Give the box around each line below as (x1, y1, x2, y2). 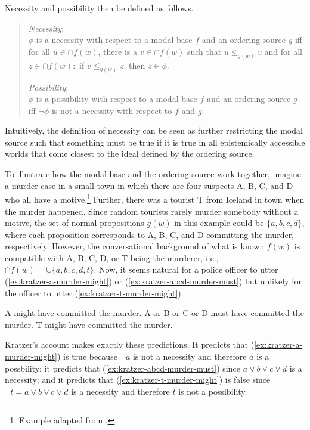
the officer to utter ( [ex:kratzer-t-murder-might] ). (5, 286, 184, 299)
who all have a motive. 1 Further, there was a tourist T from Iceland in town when (5, 191, 305, 205)
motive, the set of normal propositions (5, 216, 144, 229)
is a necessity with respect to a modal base (36, 33, 193, 46)
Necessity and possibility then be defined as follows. (5, 2, 194, 14)
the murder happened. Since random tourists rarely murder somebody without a (5, 205, 299, 217)
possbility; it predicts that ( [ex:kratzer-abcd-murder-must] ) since (5, 361, 240, 374)
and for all (264, 45, 303, 57)
